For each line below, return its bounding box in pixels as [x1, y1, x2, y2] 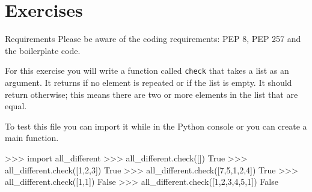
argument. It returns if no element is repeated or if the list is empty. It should [5, 76, 292, 88]
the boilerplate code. [5, 44, 81, 56]
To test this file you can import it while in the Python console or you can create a [5, 119, 307, 132]
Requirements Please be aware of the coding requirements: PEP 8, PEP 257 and [5, 32, 301, 45]
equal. [5, 100, 27, 112]
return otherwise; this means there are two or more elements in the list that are [5, 88, 298, 100]
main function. [5, 131, 59, 144]
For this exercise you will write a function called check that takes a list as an [5, 64, 289, 77]
